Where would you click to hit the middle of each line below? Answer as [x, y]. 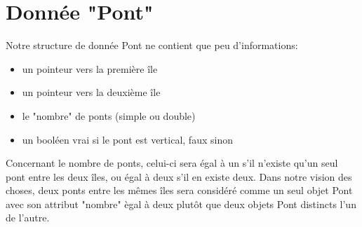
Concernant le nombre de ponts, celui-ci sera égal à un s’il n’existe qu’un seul [172, 163]
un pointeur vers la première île [90, 68]
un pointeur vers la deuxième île [91, 92]
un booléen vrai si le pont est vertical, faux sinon [127, 139]
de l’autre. [28, 218]
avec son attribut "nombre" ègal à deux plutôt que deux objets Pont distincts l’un [181, 204]
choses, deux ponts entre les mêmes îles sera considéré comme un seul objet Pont [179, 190]
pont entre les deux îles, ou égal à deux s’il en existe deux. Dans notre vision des [179, 176]
